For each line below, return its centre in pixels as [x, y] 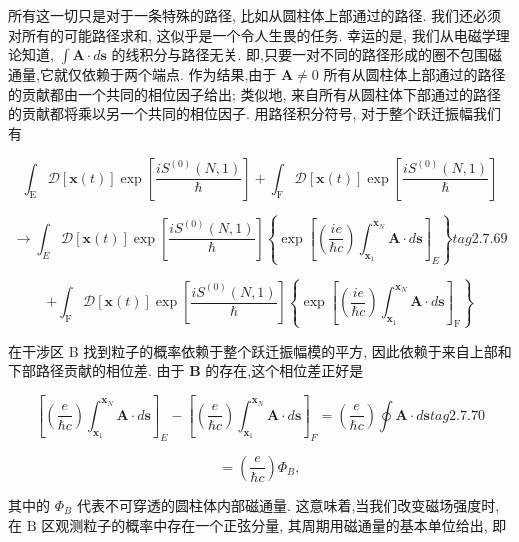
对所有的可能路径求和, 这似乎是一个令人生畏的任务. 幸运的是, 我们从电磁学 [252, 34]
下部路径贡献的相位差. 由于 [96, 370]
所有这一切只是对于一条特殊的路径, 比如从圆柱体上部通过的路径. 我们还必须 [255, 15]
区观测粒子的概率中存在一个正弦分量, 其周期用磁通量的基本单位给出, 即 [274, 524]
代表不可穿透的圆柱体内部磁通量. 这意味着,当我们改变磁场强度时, [288, 504]
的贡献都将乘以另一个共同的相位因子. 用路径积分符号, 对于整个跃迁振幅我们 [255, 113]
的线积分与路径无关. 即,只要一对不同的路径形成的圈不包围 [300, 54]
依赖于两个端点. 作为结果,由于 [179, 74]
